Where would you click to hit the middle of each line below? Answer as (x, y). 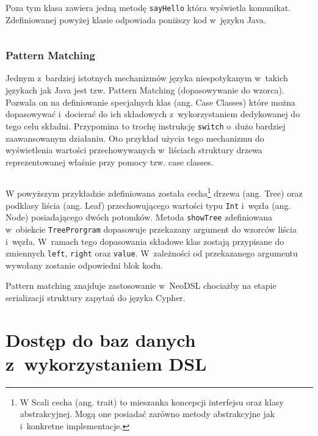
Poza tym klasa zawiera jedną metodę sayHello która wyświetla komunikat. (148, 7)
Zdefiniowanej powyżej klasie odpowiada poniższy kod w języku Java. (136, 19)
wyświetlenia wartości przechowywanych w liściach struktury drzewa (134, 150)
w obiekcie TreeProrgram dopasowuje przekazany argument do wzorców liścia (151, 229)
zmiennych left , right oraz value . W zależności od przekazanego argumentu (152, 253)
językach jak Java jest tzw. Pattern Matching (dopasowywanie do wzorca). (145, 90)
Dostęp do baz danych (101, 339)
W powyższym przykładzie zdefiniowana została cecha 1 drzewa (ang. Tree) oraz (154, 192)
